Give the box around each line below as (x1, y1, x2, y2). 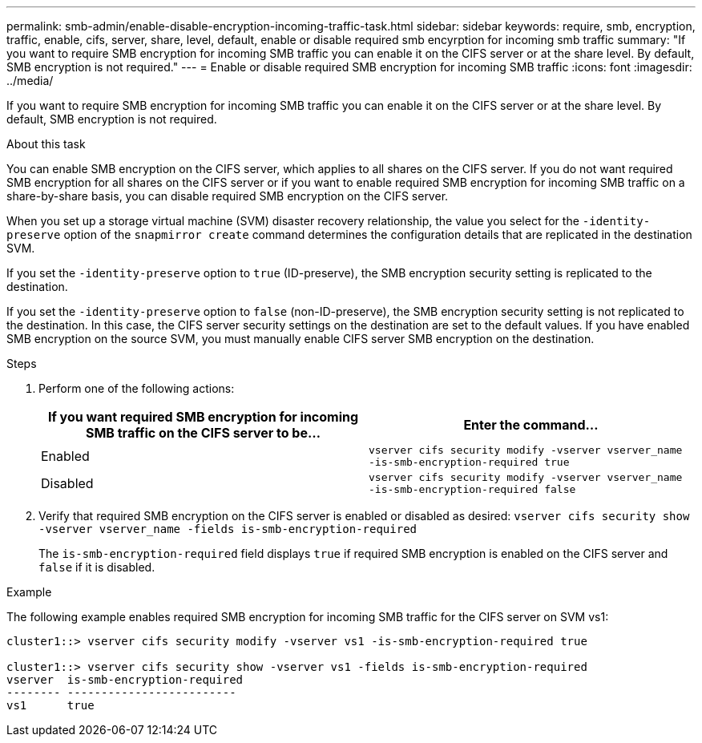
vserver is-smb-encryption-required (6, 673, 244, 686)
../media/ (6, 74, 54, 87)
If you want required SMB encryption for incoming (47, 409, 359, 425)
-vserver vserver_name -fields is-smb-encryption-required (38, 523, 418, 535)
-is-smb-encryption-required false (369, 483, 576, 495)
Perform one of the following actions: (38, 382, 235, 395)
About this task (6, 137, 86, 151)
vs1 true (6, 699, 95, 712)
